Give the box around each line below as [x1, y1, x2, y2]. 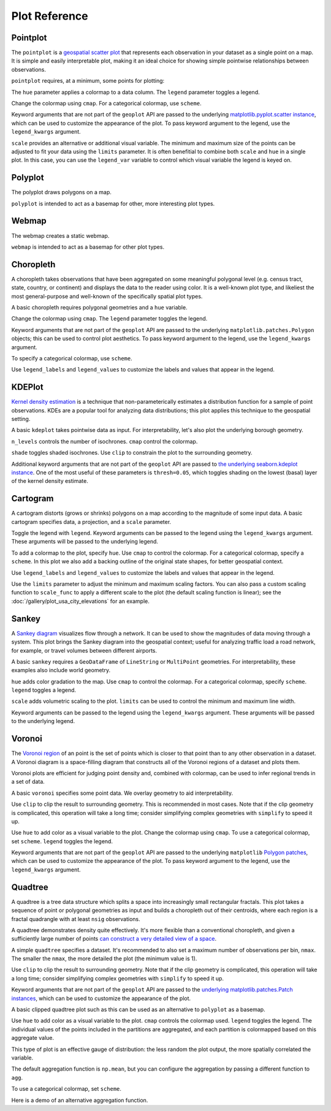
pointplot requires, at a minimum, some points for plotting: [11, 77, 165, 85]
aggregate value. [11, 1034, 55, 1042]
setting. [11, 415, 31, 423]
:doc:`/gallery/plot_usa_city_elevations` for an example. [11, 597, 150, 605]
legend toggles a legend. [11, 686, 77, 694]
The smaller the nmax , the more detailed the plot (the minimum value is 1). [11, 955, 197, 962]
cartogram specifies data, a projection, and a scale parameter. [11, 518, 172, 525]
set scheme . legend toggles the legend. [11, 837, 113, 845]
